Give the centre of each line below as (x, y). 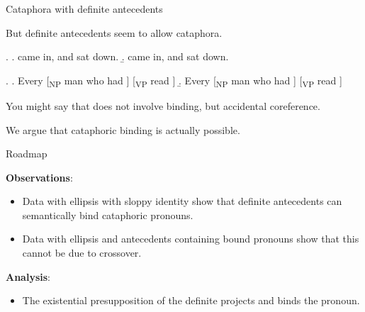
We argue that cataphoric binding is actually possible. (123, 129)
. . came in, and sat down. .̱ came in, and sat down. (117, 56)
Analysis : (28, 276)
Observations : (39, 177)
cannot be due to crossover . (82, 253)
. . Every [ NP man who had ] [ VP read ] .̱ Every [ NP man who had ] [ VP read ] (174, 81)
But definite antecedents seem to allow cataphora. (114, 32)
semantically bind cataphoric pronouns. (108, 214)
